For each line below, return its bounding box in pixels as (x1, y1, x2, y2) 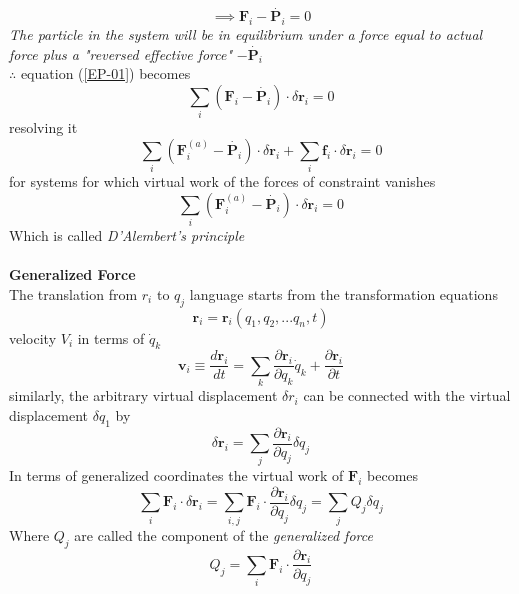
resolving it (9, 117, 78, 138)
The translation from (9, 283, 138, 304)
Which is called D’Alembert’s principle (9, 224, 245, 245)
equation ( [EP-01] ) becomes (20, 63, 191, 84)
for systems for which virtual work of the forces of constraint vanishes (9, 171, 436, 192)
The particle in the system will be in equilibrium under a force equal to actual (9, 24, 483, 45)
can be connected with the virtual (303, 385, 511, 406)
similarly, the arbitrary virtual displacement (9, 385, 278, 406)
